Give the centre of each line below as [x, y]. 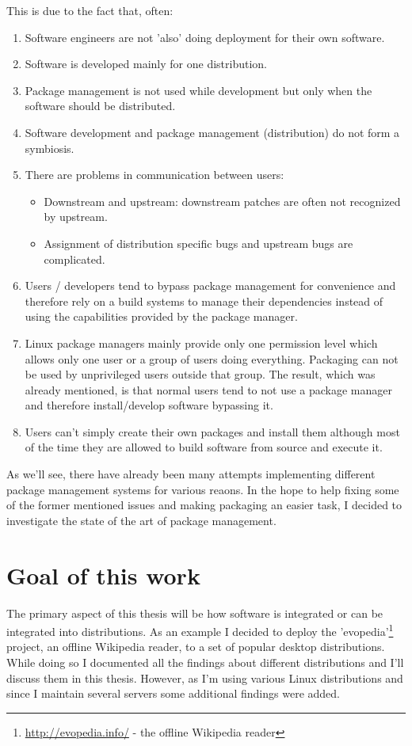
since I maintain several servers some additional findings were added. [173, 693]
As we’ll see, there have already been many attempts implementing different [191, 474]
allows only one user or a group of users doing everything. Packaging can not [212, 358]
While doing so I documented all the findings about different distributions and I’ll [205, 662]
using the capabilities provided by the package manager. [161, 316]
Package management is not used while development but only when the [198, 90]
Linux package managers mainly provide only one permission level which [201, 343]
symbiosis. [50, 148]
